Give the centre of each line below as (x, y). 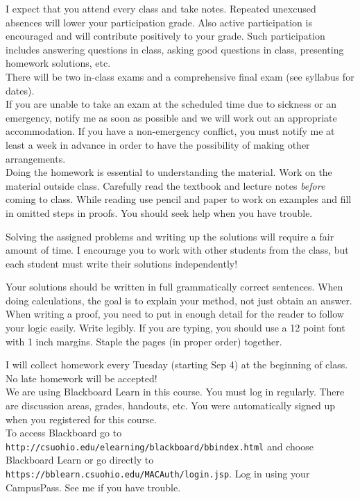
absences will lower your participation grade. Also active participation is (159, 22)
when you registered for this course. (81, 419)
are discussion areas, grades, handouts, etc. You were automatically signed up (171, 406)
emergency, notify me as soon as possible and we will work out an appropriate (171, 117)
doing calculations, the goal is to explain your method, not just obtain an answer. (179, 300)
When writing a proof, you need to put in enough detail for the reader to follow (175, 314)
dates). (20, 90)
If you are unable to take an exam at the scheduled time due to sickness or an (171, 104)
